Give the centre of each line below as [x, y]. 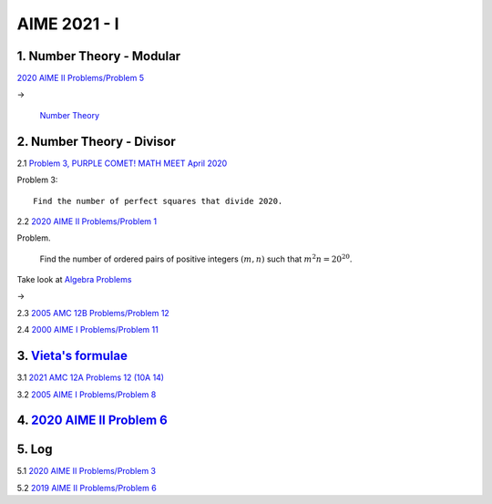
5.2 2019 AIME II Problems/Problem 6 [87, 488]
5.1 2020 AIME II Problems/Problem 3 [87, 471]
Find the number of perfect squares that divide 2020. [158, 201]
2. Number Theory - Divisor [97, 141]
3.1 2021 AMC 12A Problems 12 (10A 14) [90, 377]
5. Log [35, 450]
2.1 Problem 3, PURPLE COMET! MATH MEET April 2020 [122, 163]
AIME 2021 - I [68, 24]
